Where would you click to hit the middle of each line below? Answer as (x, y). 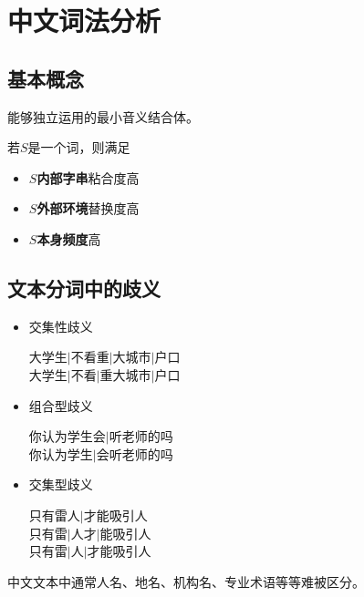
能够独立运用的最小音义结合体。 (103, 116)
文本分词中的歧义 (84, 288)
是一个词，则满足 (79, 147)
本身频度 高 (69, 238)
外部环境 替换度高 (88, 208)
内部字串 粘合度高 (88, 177)
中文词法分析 (84, 21)
